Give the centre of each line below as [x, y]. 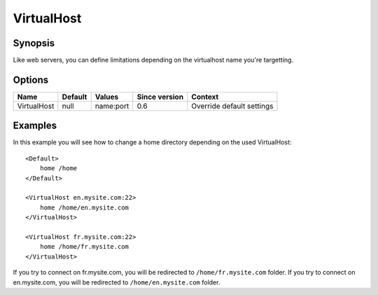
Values [107, 97]
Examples [35, 126]
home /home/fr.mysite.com [84, 247]
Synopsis [34, 43]
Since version [160, 97]
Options [31, 80]
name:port [112, 106]
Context [205, 97]
